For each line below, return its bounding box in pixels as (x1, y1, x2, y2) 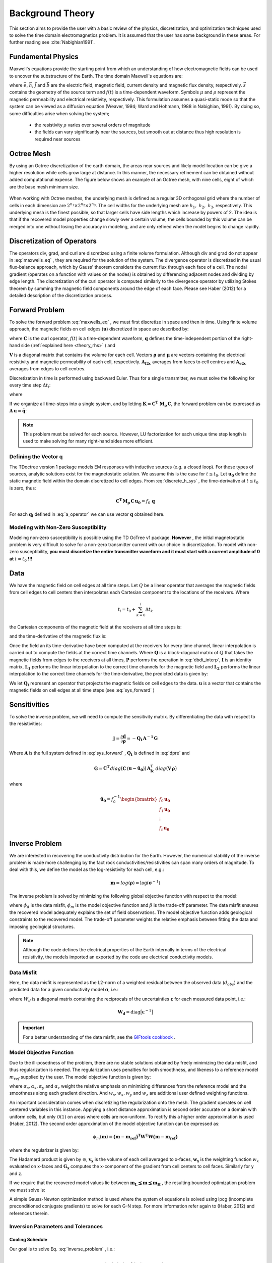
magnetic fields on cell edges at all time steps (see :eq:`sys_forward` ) (9, 687, 155, 693)
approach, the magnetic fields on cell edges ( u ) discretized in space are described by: (9, 326, 189, 332)
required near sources (34, 136, 81, 142)
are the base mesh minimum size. (9, 183, 79, 189)
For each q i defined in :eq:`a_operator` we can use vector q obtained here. (9, 511, 165, 519)
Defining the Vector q (9, 453, 63, 460)
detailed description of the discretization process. (9, 293, 113, 299)
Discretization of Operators (9, 236, 97, 245)
